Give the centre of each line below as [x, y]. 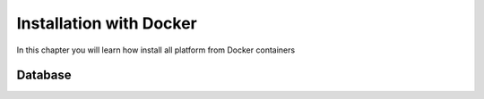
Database [44, 75]
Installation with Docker [107, 23]
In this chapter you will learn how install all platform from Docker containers [156, 50]
